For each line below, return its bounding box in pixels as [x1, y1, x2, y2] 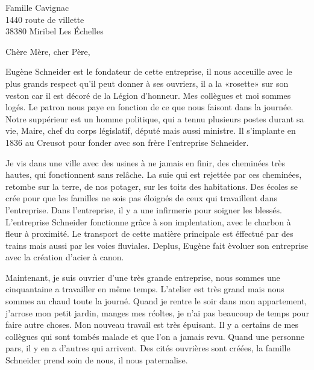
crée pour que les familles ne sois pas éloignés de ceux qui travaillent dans [5, 192, 277, 204]
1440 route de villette [5, 13, 84, 25]
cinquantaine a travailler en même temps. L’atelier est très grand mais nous [5, 283, 284, 295]
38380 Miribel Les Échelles [5, 25, 104, 37]
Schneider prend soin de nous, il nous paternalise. [5, 354, 188, 366]
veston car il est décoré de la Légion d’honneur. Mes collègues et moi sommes [5, 89, 291, 101]
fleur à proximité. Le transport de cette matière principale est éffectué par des [5, 227, 294, 240]
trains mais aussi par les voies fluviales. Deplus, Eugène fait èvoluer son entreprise [5, 239, 309, 251]
